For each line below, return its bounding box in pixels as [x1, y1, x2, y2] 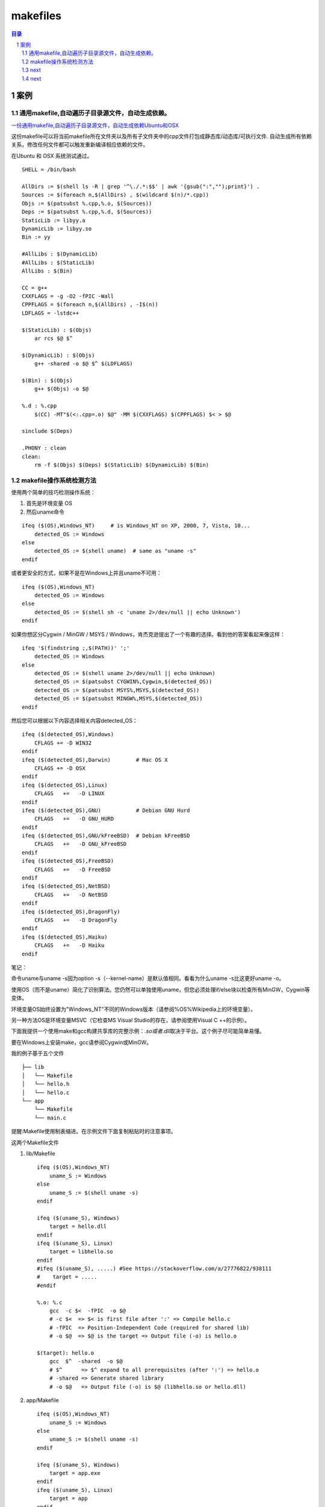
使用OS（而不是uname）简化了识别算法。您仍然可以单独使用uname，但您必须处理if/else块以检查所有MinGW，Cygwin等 [11, 986, 310, 993]
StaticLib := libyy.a [22, 217, 85, 224]
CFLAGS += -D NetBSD [34, 891, 108, 898]
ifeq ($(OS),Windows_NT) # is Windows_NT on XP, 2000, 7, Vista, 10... [22, 522, 250, 529]
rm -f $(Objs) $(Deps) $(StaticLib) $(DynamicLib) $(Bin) [34, 461, 209, 468]
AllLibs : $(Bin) [22, 267, 73, 274]
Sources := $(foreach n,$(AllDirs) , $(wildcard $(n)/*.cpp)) [22, 192, 209, 198]
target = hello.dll [49, 1223, 107, 1230]
